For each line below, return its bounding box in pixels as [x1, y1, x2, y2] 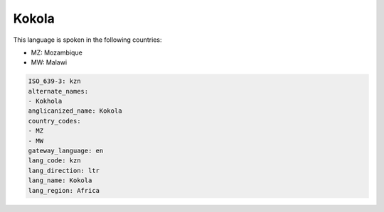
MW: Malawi [31, 58, 68, 67]
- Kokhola [28, 97, 63, 106]
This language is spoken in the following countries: [13, 35, 162, 44]
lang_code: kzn [28, 157, 81, 164]
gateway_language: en [28, 147, 104, 155]
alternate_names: [28, 87, 89, 95]
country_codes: [28, 117, 81, 125]
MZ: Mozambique [31, 48, 83, 57]
